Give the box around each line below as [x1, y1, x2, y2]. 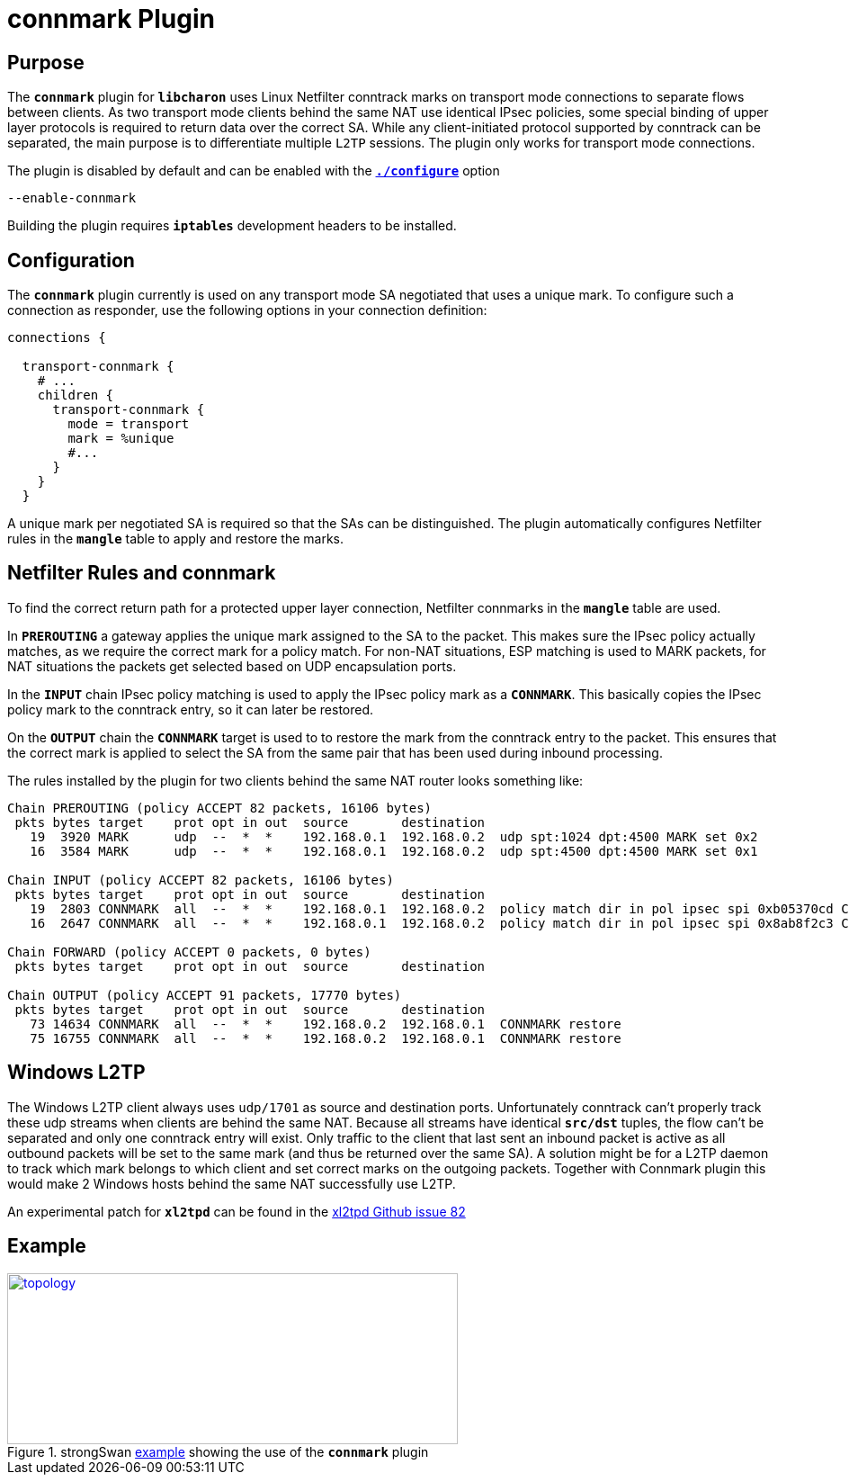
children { [37, 388, 114, 403]
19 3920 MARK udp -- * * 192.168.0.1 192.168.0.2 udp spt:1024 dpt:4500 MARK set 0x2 [30, 829, 758, 844]
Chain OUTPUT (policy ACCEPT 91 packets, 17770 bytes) [7, 987, 402, 1002]
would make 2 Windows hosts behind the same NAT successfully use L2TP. [7, 1175, 456, 1191]
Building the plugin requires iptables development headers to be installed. [7, 218, 457, 234]
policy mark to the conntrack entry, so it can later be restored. [7, 701, 374, 717]
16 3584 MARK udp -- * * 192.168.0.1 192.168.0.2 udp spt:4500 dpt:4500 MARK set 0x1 [30, 843, 758, 858]
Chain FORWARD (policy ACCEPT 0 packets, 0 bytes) [7, 944, 371, 959]
